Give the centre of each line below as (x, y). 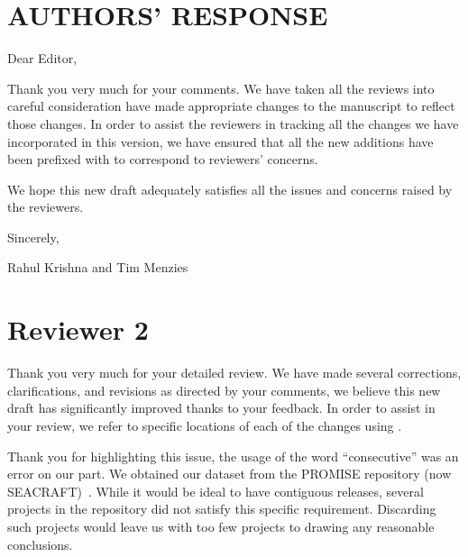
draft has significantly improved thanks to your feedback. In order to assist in (221, 408)
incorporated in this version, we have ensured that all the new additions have (220, 141)
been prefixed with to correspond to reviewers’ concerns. (163, 159)
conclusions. (40, 544)
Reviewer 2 (78, 329)
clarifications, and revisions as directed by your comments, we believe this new (224, 390)
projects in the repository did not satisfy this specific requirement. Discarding (222, 509)
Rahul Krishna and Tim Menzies (98, 267)
